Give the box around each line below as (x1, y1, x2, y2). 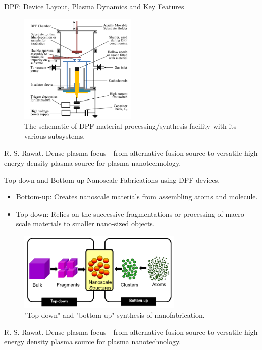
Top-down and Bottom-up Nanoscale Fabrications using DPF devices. (4, 174, 220, 185)
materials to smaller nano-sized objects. (33, 218, 155, 229)
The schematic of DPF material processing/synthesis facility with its (24, 121, 237, 131)
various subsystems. (24, 130, 85, 141)
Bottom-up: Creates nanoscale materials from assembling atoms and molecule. (16, 191, 258, 202)
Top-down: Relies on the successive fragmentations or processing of (16, 208, 223, 219)
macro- (225, 208, 247, 219)
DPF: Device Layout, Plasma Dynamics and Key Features (4, 1, 184, 11)
